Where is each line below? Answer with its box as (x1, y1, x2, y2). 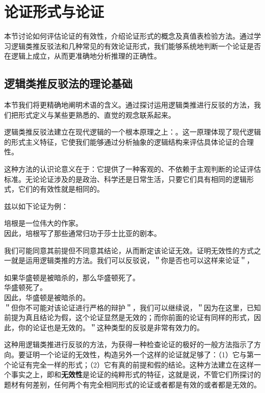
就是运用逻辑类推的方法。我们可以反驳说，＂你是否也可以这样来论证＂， (11, 255, 254, 266)
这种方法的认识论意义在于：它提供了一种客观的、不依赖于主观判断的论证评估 (4, 164, 261, 174)
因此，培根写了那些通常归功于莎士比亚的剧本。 (4, 228, 161, 239)
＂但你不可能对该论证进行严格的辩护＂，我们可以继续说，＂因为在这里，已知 (4, 302, 261, 312)
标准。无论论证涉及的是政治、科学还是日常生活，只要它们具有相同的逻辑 (4, 173, 247, 184)
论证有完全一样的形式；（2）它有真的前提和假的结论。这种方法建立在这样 (11, 359, 254, 370)
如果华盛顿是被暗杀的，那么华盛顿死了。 (4, 272, 140, 282)
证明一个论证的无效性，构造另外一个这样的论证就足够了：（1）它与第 (25, 349, 254, 359)
